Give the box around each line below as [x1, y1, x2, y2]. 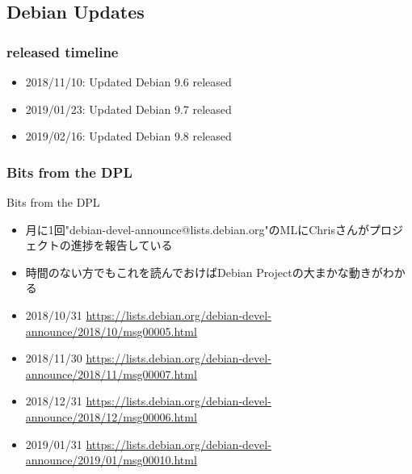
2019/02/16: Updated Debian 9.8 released [25, 128, 232, 145]
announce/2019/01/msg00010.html [25, 451, 197, 468]
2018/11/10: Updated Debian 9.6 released [25, 73, 232, 90]
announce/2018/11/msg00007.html [25, 365, 197, 382]
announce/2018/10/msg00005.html [25, 322, 197, 339]
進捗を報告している [70, 237, 173, 254]
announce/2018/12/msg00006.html [25, 408, 197, 425]
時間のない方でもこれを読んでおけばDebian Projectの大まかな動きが [25, 263, 383, 280]
